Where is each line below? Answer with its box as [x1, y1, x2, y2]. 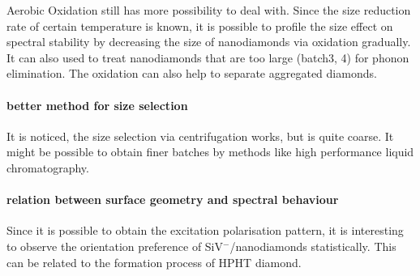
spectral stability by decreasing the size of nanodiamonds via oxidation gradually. [6, 33, 411, 50]
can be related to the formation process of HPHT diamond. [6, 253, 302, 270]
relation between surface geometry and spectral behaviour [6, 191, 339, 208]
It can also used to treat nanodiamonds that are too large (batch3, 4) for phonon [6, 49, 409, 66]
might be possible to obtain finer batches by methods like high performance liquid [6, 143, 414, 160]
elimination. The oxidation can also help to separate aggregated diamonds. [6, 65, 377, 82]
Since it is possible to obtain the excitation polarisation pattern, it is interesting [6, 222, 404, 239]
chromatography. [6, 159, 89, 176]
